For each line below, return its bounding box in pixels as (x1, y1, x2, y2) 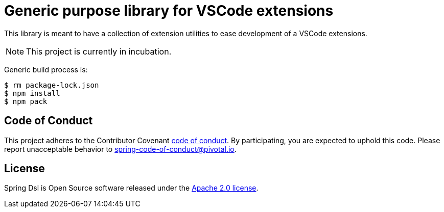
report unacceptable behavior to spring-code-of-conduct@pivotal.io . (4, 144, 237, 153)
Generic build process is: (4, 65, 88, 74)
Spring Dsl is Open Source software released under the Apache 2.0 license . (4, 183, 259, 193)
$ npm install (4, 89, 60, 97)
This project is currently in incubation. (26, 46, 172, 57)
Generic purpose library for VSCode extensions (4, 2, 334, 19)
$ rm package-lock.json (4, 81, 99, 89)
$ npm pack (4, 97, 48, 105)
